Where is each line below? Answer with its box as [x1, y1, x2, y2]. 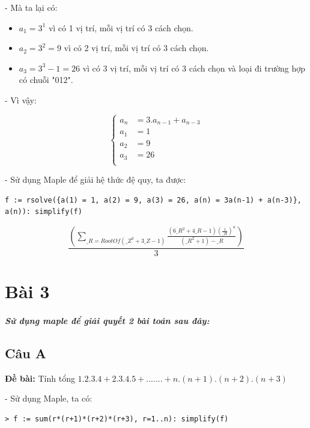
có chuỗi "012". [19, 73, 73, 86]
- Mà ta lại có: [5, 1, 58, 13]
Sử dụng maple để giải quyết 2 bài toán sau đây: [5, 314, 210, 326]
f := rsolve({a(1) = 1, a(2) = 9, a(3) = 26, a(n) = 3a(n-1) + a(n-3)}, [5, 195, 302, 204]
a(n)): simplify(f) [5, 207, 82, 216]
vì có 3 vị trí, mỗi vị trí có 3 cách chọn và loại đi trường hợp [82, 61, 306, 74]
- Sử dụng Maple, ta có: [5, 392, 93, 405]
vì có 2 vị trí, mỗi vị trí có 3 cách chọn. [64, 41, 209, 54]
